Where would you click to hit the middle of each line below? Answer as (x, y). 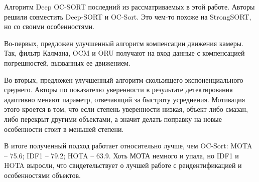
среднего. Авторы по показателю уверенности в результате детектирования (118, 89)
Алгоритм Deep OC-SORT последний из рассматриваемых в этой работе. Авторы (129, 7)
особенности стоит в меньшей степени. (64, 129)
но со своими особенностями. (49, 26)
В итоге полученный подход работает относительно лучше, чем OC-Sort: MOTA (128, 146)
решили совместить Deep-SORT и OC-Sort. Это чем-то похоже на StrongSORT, (128, 16)
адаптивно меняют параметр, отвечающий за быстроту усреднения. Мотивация (125, 99)
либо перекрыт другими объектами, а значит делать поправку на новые (113, 119)
